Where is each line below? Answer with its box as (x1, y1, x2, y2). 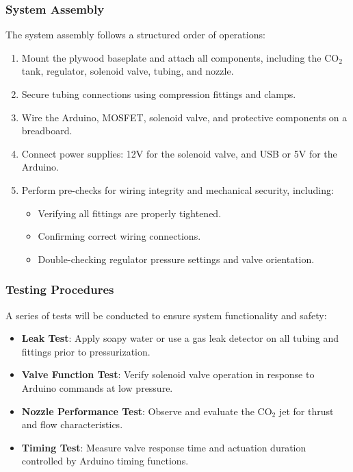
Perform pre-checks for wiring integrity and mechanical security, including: (21, 182, 334, 197)
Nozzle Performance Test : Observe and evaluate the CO (21, 403, 272, 418)
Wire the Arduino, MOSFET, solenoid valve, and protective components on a (21, 110, 348, 124)
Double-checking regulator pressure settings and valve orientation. (38, 251, 315, 266)
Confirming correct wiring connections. (38, 229, 201, 243)
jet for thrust (278, 403, 334, 418)
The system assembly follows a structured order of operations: (5, 27, 265, 42)
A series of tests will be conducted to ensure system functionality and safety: (5, 308, 327, 322)
